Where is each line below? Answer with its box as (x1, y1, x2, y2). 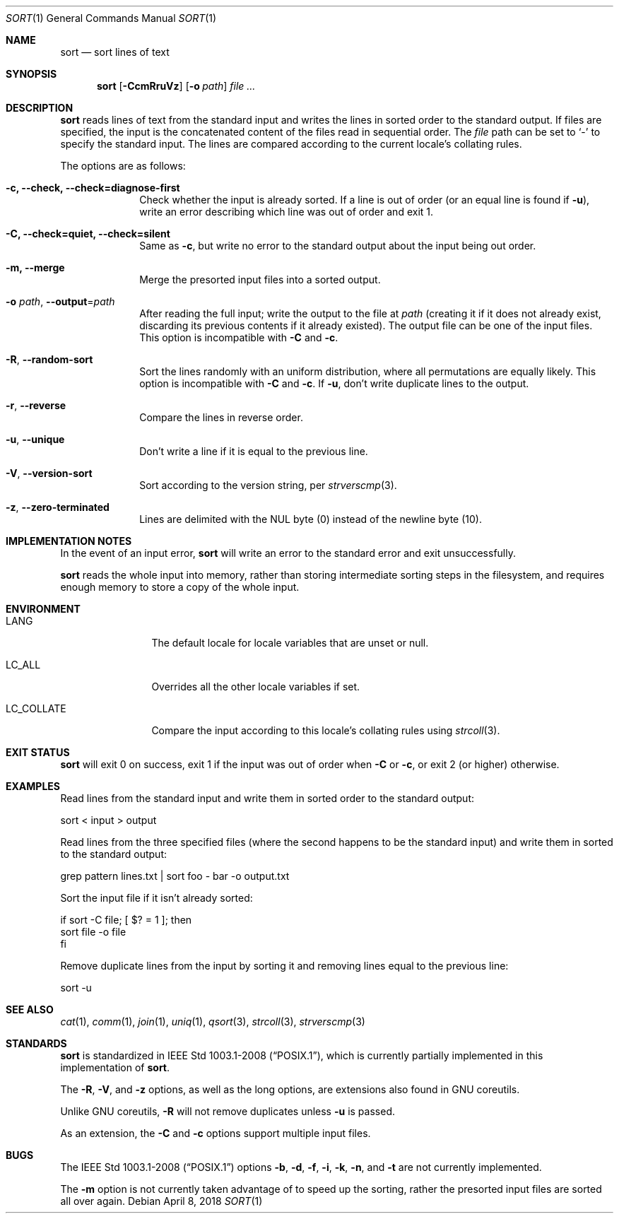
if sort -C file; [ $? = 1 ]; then (60, 914, 192, 926)
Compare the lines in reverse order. (139, 411, 303, 423)
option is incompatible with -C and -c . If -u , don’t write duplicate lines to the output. (139, 377, 529, 389)
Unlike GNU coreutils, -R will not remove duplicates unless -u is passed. (60, 1105, 395, 1117)
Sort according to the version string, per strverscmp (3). (139, 479, 397, 491)
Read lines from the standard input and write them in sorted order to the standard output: (60, 792, 474, 804)
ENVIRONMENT (6, 603, 81, 615)
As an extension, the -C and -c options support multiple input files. (60, 1127, 371, 1139)
